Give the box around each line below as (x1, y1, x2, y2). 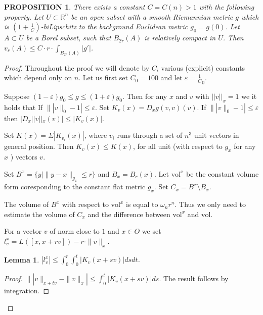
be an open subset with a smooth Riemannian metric (71, 11, 233, 22)
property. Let (4, 11, 44, 22)
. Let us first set (78, 72, 128, 83)
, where (84, 130, 107, 140)
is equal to (125, 199, 158, 209)
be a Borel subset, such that (26, 32, 111, 43)
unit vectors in (194, 130, 239, 140)
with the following (199, 2, 254, 12)
